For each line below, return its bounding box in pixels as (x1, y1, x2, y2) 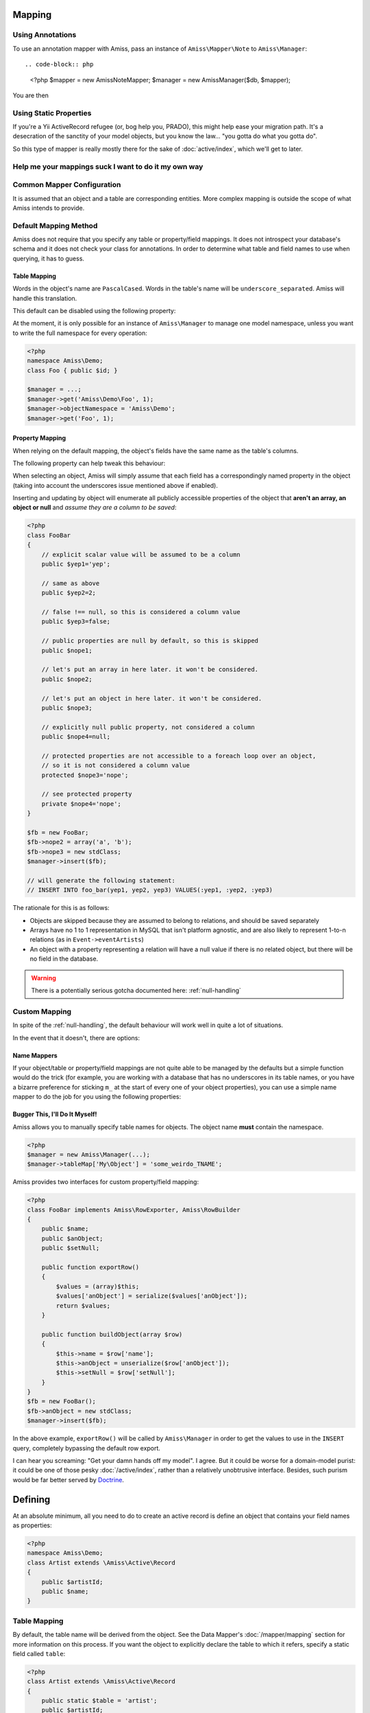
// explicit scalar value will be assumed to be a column (41, 550, 241, 558)
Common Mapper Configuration (12, 180, 121, 190)
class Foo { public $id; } (27, 367, 118, 374)
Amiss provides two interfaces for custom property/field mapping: (12, 1178, 199, 1186)
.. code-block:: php (25, 60, 94, 69)
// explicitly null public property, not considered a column (41, 723, 255, 731)
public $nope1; (41, 646, 92, 654)
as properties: (12, 1521, 52, 1529)
